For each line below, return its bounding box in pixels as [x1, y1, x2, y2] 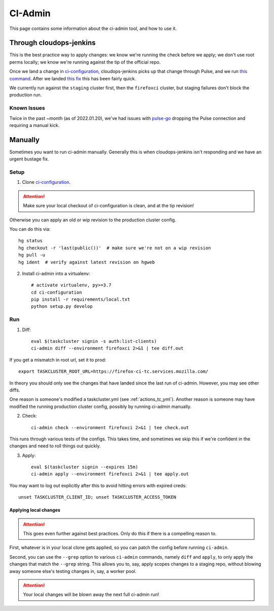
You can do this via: [9, 226, 51, 232]
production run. [9, 92, 42, 98]
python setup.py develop [31, 304, 93, 309]
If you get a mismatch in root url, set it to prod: [9, 357, 107, 363]
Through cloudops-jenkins [9, 39, 96, 47]
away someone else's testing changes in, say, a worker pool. [9, 568, 136, 574]
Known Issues [9, 105, 45, 112]
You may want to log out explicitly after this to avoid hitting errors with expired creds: [9, 483, 187, 489]
